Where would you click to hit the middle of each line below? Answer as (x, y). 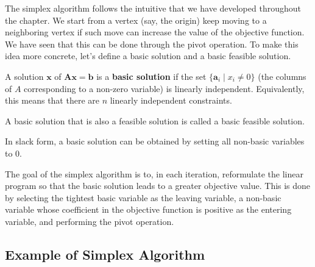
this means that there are (52, 100)
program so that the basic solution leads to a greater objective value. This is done (158, 186)
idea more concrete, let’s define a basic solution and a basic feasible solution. (148, 56)
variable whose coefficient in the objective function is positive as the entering (148, 209)
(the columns (282, 76)
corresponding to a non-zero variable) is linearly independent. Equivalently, (164, 88)
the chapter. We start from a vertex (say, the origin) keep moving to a (136, 20)
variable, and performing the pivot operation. (90, 221)
